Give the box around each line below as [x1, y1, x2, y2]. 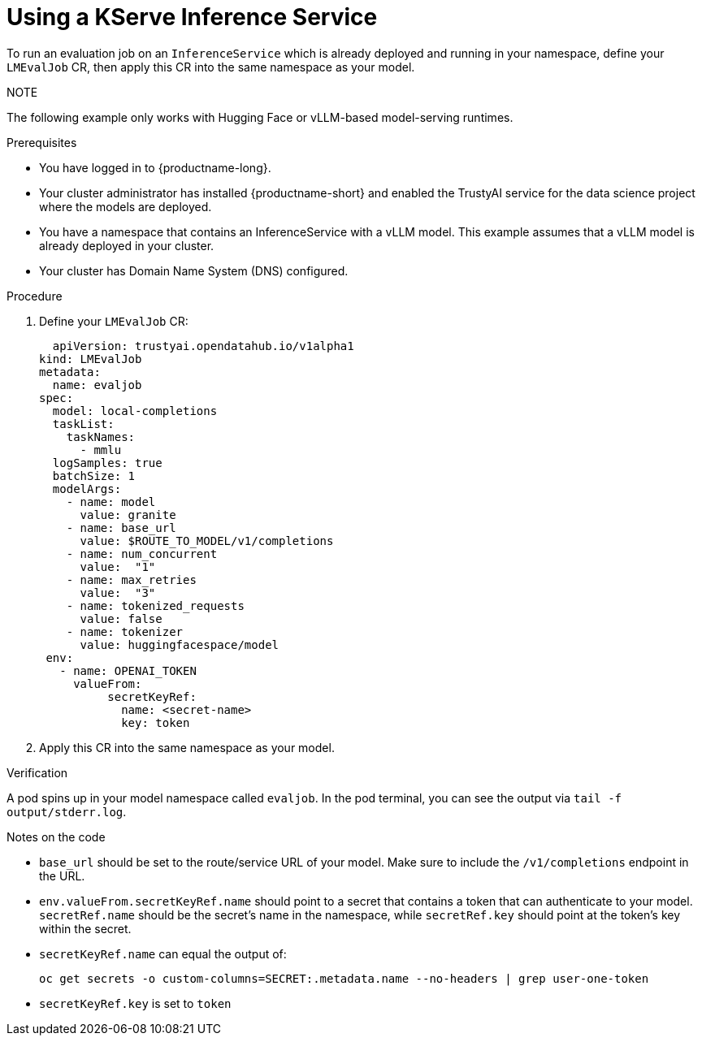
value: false [80, 612, 162, 625]
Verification [6, 765, 68, 780]
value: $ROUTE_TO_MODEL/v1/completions [80, 534, 334, 547]
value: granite [80, 508, 176, 521]
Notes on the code [6, 829, 106, 844]
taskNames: [66, 430, 136, 443]
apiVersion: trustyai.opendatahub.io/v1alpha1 [52, 339, 354, 352]
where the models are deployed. [39, 199, 212, 214]
